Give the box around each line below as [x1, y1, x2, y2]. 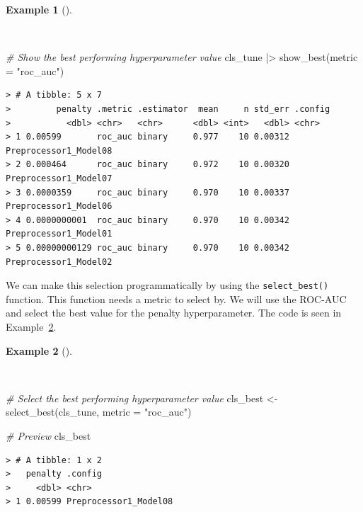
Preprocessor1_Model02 [6, 256, 113, 267]
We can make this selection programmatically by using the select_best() [6, 278, 329, 292]
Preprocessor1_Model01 [6, 229, 113, 239]
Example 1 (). [6, 2, 72, 16]
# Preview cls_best [6, 428, 91, 443]
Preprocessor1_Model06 [6, 201, 113, 212]
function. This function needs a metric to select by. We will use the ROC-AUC [6, 291, 347, 306]
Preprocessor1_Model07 [6, 173, 113, 183]
